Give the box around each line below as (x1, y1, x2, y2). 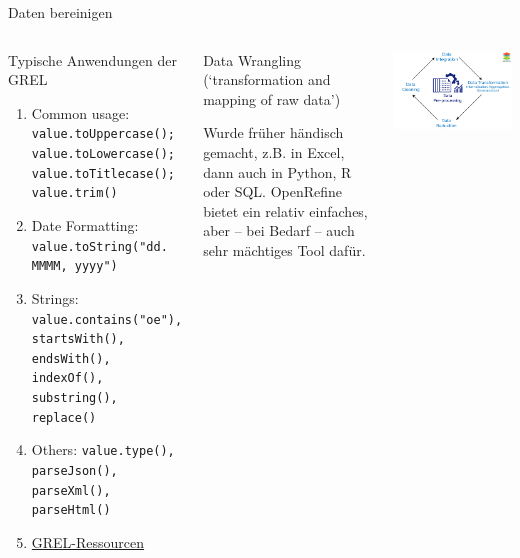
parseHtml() (31, 503, 111, 518)
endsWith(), (31, 351, 111, 366)
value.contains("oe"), (31, 312, 183, 327)
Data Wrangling (203, 49, 302, 70)
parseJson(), (31, 464, 118, 479)
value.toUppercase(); (31, 127, 175, 142)
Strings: (31, 287, 79, 308)
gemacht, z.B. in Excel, (203, 141, 345, 162)
